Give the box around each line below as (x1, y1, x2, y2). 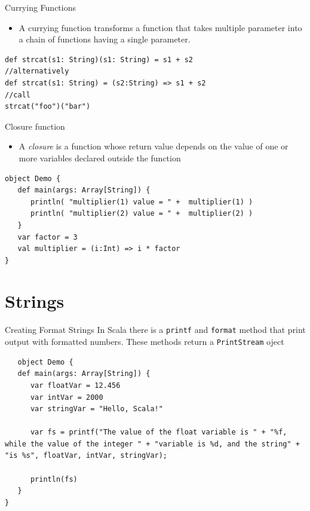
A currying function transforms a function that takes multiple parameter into (19, 21, 302, 33)
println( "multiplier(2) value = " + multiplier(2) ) (30, 209, 253, 218)
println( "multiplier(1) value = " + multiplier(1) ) (30, 197, 253, 206)
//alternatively (5, 67, 69, 76)
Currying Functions (5, 1, 76, 13)
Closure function (5, 120, 65, 132)
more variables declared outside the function (19, 151, 181, 164)
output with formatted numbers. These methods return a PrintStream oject (5, 335, 284, 348)
